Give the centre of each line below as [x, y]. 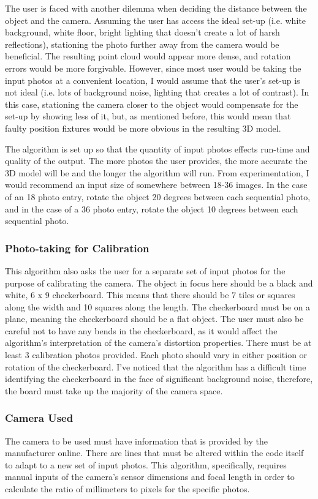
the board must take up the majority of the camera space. [114, 390]
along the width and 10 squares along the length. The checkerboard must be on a [158, 306]
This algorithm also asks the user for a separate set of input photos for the [145, 270]
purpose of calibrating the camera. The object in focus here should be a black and [159, 283]
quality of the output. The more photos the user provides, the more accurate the [156, 161]
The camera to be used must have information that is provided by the [136, 441]
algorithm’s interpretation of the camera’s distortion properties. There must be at [158, 343]
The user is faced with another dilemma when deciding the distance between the [156, 8]
